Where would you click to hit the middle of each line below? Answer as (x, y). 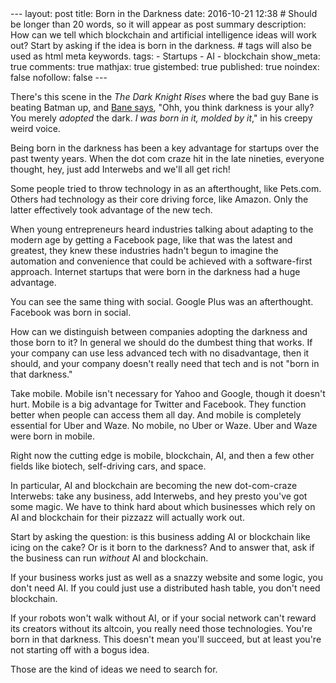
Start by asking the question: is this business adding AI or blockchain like (160, 536)
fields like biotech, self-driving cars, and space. (108, 466)
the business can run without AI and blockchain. (109, 558)
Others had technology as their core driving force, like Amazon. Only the (159, 199)
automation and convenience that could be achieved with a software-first (161, 261)
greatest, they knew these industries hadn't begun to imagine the (144, 250)
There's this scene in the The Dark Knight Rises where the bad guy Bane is (164, 96)
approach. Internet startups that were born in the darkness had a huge (155, 271)
